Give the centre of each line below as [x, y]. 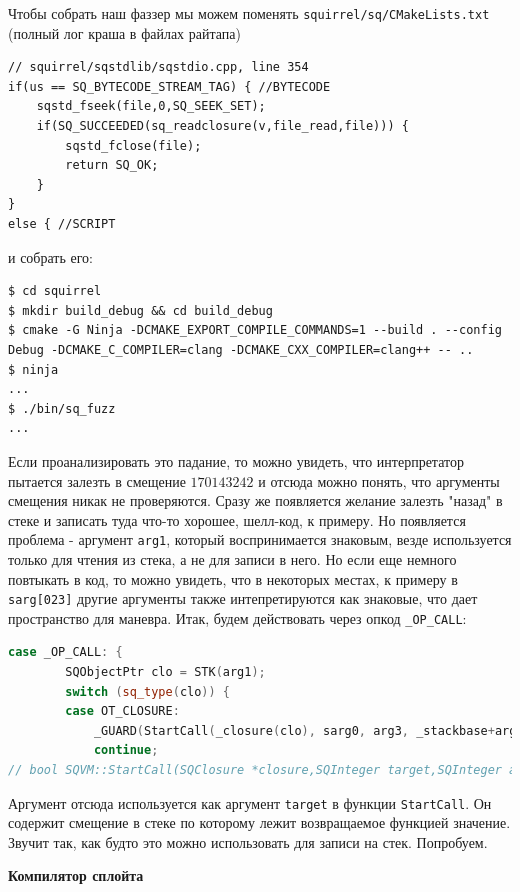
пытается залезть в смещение [97, 480]
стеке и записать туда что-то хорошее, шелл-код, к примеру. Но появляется [237, 519]
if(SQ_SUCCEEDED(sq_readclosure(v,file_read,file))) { [222, 126]
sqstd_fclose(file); [133, 145]
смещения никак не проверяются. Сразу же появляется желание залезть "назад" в [255, 500]
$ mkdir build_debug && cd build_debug [140, 310]
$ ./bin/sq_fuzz [62, 408]
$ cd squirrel [55, 291]
